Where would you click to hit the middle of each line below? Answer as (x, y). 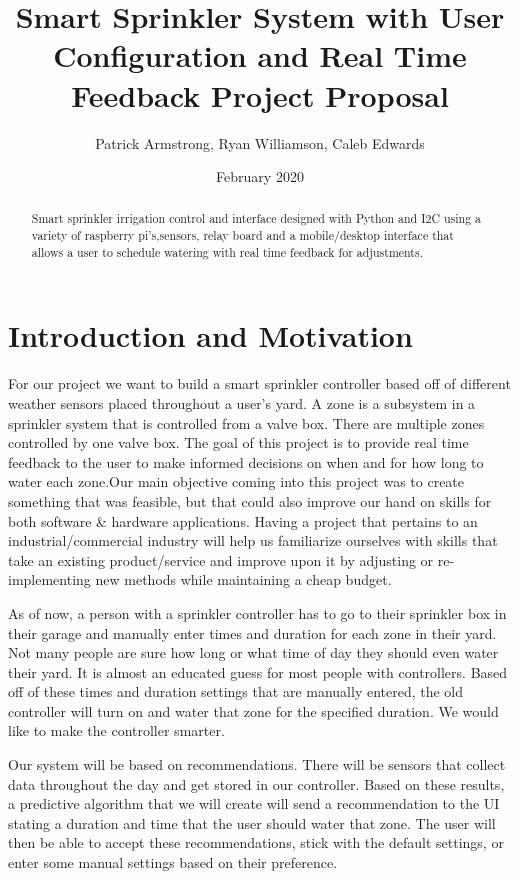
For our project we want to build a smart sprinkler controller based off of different (259, 383)
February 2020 (260, 176)
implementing (49, 579)
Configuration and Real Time (260, 55)
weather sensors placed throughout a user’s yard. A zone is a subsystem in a (242, 402)
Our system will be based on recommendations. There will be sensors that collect (257, 764)
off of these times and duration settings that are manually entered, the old (236, 691)
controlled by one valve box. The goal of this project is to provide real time (238, 442)
